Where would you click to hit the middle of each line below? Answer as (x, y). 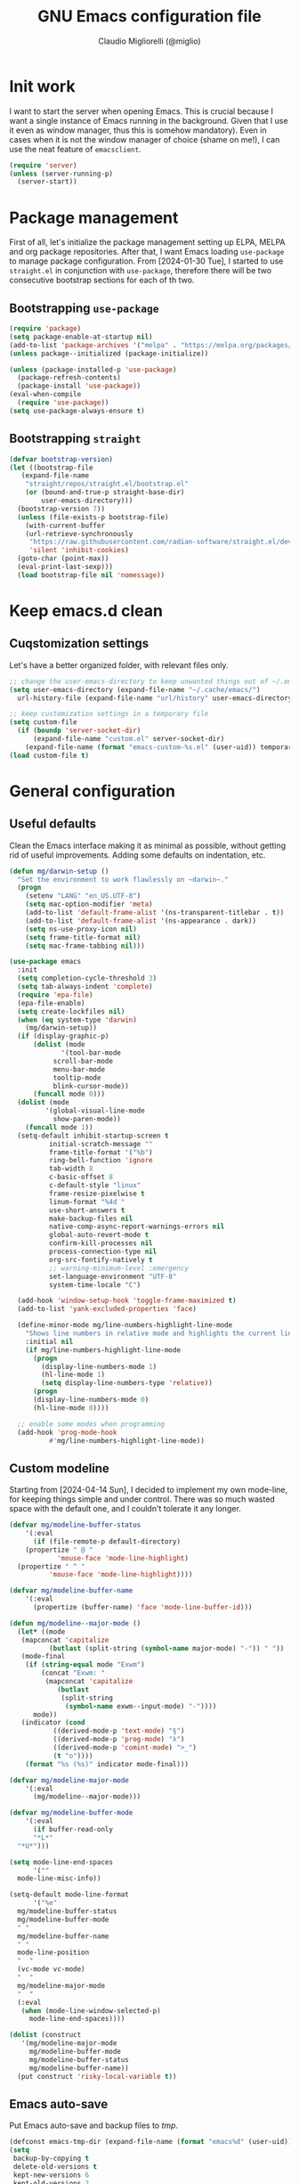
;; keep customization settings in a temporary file (109, 714)
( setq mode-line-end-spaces (61, 1862)
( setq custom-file (43, 722)
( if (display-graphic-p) (63, 1036)
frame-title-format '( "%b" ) (101, 1152)
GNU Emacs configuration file (149, 16)
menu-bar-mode (79, 1069)
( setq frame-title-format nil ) (83, 937)
